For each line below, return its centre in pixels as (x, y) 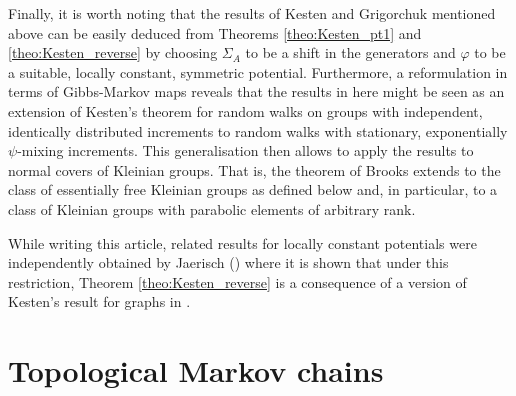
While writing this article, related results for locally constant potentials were (242, 242)
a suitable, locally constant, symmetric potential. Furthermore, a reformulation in (258, 71)
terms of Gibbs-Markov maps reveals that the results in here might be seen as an (256, 91)
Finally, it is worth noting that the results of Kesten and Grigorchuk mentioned (252, 13)
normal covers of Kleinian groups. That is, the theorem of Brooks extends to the (254, 169)
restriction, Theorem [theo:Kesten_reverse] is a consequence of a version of (237, 281)
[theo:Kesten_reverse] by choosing (113, 52)
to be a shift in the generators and (350, 52)
